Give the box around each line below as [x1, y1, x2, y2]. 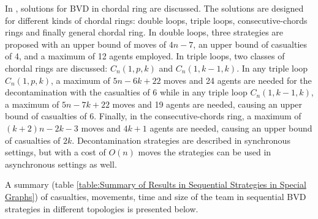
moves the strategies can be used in [138, 146, 271, 158]
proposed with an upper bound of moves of [5, 37, 167, 50]
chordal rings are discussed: [5, 61, 108, 74]
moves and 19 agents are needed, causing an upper [112, 97, 303, 110]
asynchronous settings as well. [5, 157, 117, 170]
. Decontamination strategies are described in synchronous [72, 133, 290, 146]
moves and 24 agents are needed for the [164, 73, 312, 86]
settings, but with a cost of [5, 146, 106, 158]
